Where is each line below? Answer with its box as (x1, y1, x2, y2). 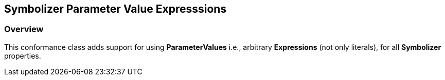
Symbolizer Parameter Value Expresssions (4, 3, 227, 15)
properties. (4, 51, 41, 60)
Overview (4, 24, 44, 35)
